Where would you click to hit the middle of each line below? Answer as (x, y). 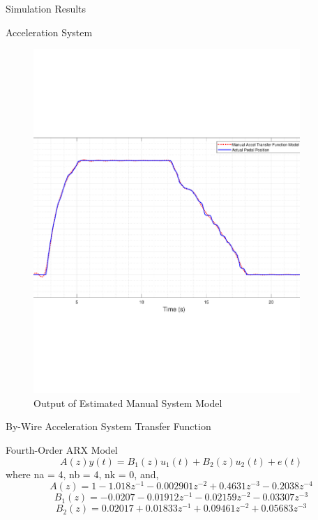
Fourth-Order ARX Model (62, 449)
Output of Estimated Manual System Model (128, 403)
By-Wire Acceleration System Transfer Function (108, 426)
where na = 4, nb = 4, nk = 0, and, (82, 474)
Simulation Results (46, 8)
